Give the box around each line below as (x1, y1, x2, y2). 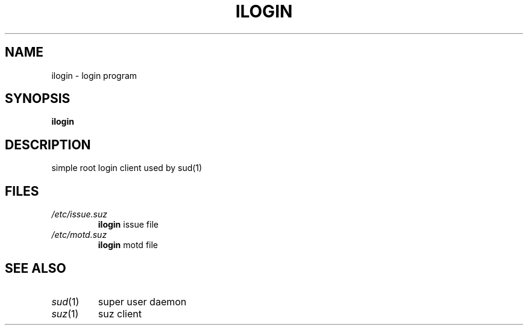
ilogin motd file (98, 240, 159, 251)
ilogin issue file (98, 219, 159, 230)
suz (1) (51, 307, 79, 320)
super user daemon (98, 295, 187, 308)
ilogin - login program (51, 70, 137, 81)
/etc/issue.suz (51, 209, 107, 220)
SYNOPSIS (5, 91, 71, 107)
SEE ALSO (5, 260, 66, 276)
